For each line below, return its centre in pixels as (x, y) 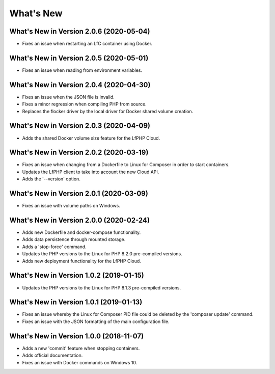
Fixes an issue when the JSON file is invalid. (68, 97)
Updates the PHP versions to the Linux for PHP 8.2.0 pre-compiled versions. (102, 254)
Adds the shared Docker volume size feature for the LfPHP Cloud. (91, 138)
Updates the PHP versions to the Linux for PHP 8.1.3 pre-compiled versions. (102, 287)
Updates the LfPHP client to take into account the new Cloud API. (91, 172)
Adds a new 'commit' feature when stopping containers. (81, 348)
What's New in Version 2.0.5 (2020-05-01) (79, 58)
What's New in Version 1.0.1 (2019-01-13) (76, 302)
